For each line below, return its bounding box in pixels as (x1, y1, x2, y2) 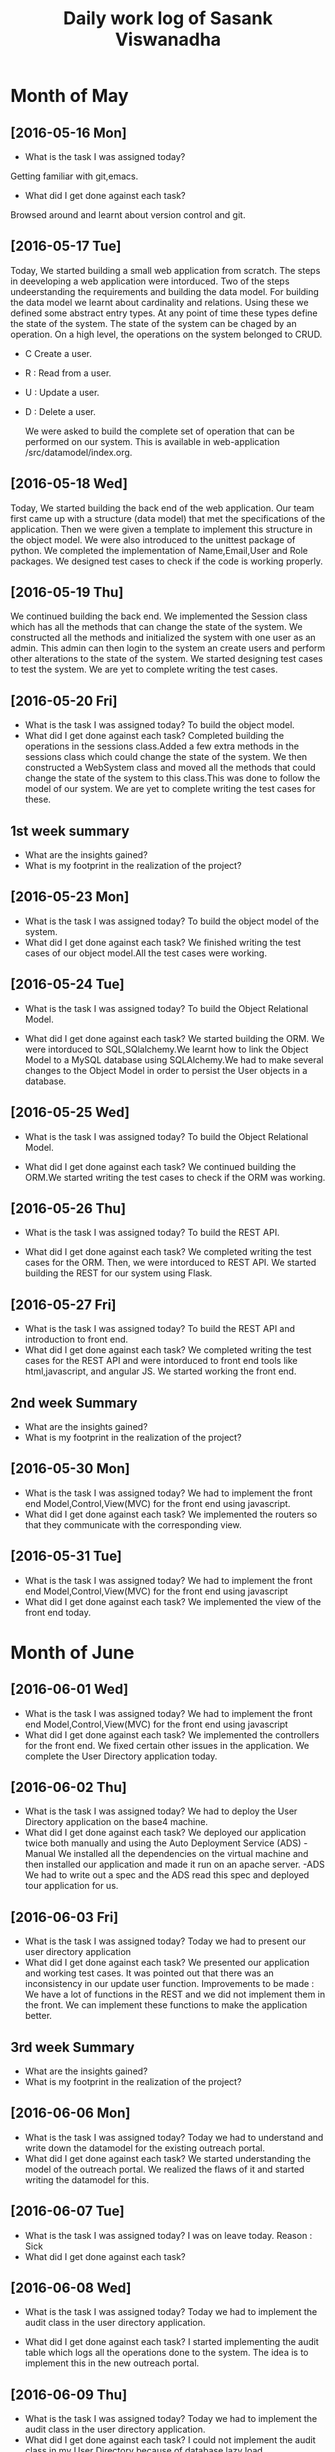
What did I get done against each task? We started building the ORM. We (24, 1032, 325, 1044)
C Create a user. (24, 347, 92, 359)
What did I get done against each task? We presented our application (24, 1957, 310, 1969)
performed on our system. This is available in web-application (24, 435, 280, 447)
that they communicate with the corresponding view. (24, 1518, 242, 1531)
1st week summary (10, 822, 130, 839)
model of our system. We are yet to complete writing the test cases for (24, 783, 316, 795)
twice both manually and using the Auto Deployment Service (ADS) (24, 1837, 302, 1849)
